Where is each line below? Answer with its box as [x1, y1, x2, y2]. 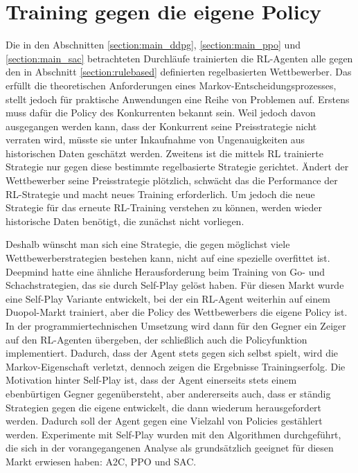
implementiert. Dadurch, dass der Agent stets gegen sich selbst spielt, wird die [6, 346, 339, 360]
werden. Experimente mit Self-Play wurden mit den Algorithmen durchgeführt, [6, 427, 341, 441]
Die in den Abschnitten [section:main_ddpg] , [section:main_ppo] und [6, 37, 301, 52]
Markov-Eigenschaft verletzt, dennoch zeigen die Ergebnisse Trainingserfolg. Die [6, 359, 346, 373]
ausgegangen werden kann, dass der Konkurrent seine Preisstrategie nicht [6, 118, 317, 133]
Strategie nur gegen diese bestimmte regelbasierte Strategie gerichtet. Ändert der [6, 159, 349, 174]
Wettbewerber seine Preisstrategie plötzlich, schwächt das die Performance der [6, 173, 338, 188]
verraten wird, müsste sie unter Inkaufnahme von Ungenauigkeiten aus [6, 132, 305, 147]
